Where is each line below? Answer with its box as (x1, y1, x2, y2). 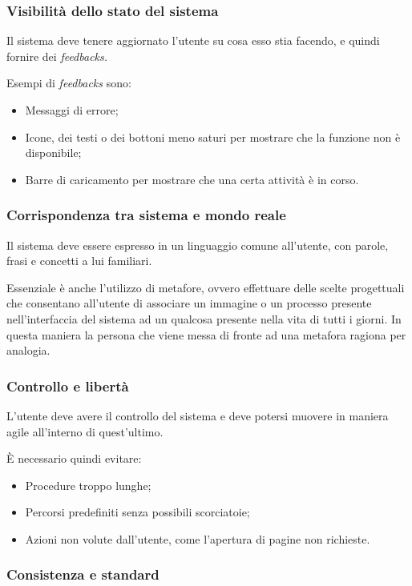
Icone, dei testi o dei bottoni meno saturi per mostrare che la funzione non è (25, 128, 401, 145)
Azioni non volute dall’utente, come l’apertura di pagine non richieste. (25, 530, 370, 547)
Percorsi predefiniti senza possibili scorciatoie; (25, 504, 250, 520)
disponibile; (25, 144, 82, 161)
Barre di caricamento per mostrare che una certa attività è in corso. (25, 171, 359, 187)
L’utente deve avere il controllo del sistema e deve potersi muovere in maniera (6, 407, 389, 423)
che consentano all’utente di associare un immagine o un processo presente (6, 295, 372, 311)
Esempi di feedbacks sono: (6, 74, 131, 91)
